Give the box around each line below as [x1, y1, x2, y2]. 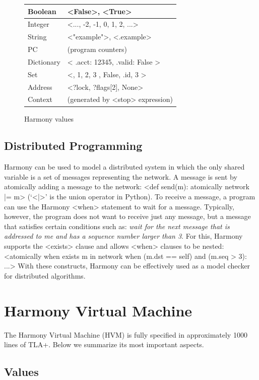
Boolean [28, 6, 56, 16]
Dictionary [28, 56, 60, 67]
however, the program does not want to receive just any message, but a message [4, 211, 251, 222]
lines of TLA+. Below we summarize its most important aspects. [4, 339, 204, 350]
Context [28, 94, 52, 104]
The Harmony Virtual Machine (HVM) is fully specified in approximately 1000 [4, 329, 247, 340]
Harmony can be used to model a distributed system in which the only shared [4, 161, 245, 172]
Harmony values [24, 113, 74, 124]
